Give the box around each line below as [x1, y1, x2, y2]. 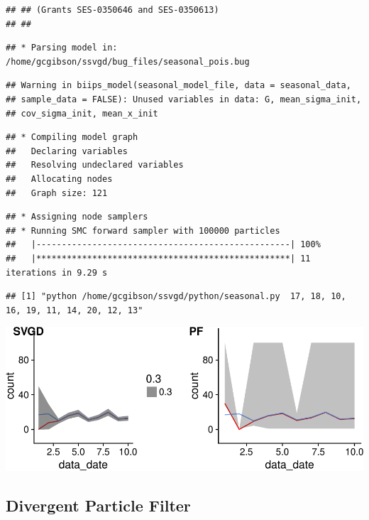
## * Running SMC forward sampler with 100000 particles [6, 225, 280, 236]
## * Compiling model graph [6, 132, 138, 143]
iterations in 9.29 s [6, 267, 108, 278]
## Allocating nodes [6, 173, 113, 184]
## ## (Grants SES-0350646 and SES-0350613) [6, 5, 219, 15]
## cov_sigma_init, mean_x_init [6, 108, 158, 119]
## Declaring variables [6, 146, 128, 156]
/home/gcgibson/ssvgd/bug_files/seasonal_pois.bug [6, 56, 250, 67]
